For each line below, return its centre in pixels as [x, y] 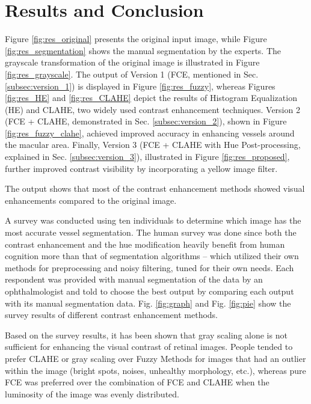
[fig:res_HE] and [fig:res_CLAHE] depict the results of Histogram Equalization [151, 98]
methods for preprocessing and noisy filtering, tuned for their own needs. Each [149, 267]
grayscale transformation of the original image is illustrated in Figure [132, 62]
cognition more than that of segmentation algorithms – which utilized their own [152, 256]
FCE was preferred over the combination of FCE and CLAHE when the [137, 382]
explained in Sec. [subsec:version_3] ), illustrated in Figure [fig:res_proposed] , [147, 157]
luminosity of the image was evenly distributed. [92, 393]
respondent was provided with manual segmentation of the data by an [134, 279]
